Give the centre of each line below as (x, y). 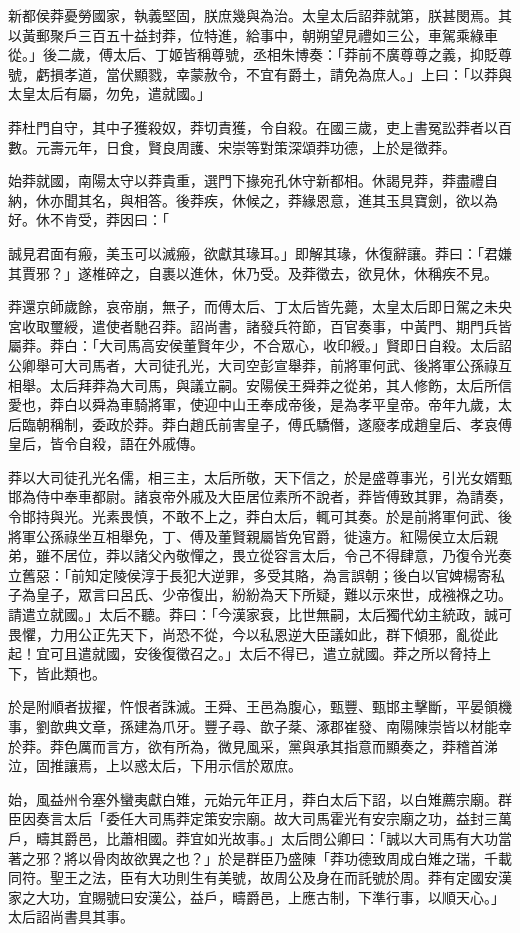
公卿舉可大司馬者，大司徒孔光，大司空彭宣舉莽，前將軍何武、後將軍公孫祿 (253, 364)
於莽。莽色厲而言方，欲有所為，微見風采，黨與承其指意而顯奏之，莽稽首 (246, 745)
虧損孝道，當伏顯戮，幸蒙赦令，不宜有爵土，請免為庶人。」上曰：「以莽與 (273, 73)
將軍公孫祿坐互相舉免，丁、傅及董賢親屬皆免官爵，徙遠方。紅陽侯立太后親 (253, 535)
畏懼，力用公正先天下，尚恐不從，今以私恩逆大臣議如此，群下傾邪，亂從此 (253, 633)
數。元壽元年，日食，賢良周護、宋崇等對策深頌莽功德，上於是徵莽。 (232, 146)
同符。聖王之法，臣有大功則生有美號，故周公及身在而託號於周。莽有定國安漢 (260, 877)
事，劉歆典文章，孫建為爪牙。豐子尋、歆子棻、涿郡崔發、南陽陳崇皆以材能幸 (260, 726)
